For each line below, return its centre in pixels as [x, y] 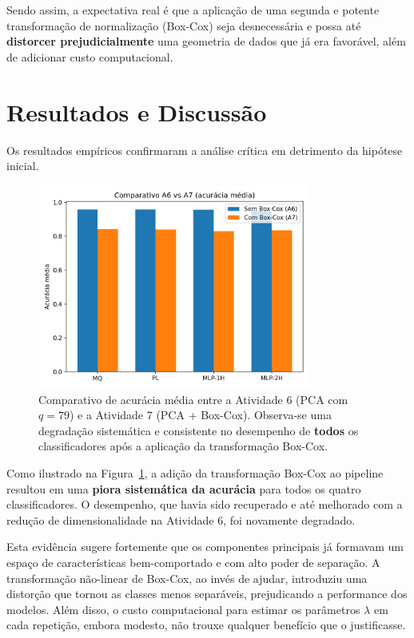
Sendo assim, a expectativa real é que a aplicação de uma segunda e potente [193, 10]
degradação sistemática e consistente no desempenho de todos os [199, 430]
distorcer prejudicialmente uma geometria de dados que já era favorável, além [206, 41]
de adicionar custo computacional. [90, 56]
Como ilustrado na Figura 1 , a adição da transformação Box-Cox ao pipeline [195, 473]
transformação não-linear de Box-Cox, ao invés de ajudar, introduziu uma [187, 578]
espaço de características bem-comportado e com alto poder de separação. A [193, 563]
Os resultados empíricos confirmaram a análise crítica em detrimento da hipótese [205, 150]
